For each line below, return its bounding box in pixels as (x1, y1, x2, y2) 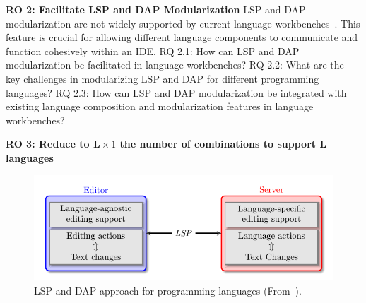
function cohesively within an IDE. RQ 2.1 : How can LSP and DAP (6, 43, 300, 58)
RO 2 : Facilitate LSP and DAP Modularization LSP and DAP (6, 2, 306, 16)
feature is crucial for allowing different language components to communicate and (6, 30, 358, 44)
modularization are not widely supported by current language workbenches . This (6, 16, 360, 30)
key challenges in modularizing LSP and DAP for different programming (6, 71, 319, 85)
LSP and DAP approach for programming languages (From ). (34, 283, 302, 297)
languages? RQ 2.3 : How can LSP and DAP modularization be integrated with (6, 85, 347, 100)
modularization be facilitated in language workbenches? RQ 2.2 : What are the (6, 57, 344, 72)
